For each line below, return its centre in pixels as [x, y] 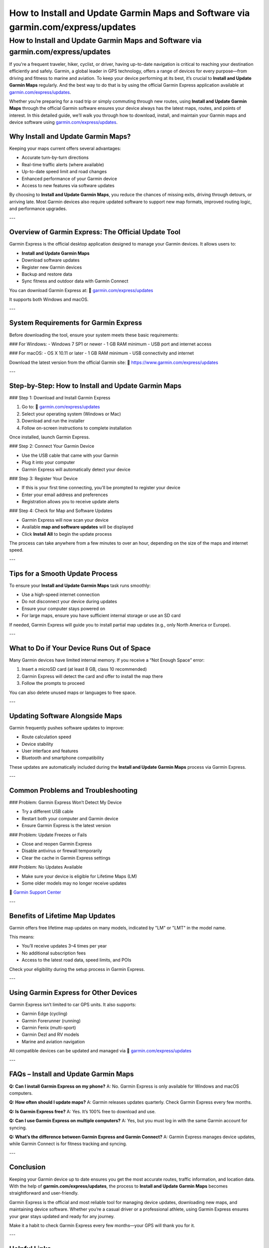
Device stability [37, 744]
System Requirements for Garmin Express [76, 323]
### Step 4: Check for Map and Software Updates [61, 511]
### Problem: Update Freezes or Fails [48, 835]
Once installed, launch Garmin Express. [50, 437]
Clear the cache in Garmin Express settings [66, 858]
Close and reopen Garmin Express [57, 844]
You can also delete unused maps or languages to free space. [73, 692]
